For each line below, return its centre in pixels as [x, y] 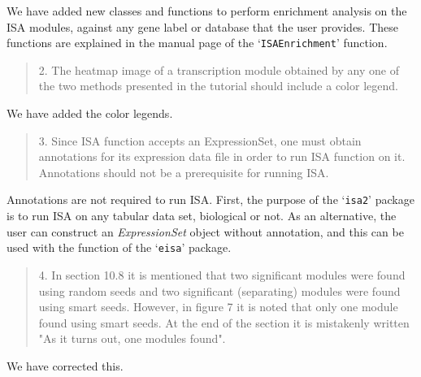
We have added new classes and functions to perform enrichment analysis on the [207, 11]
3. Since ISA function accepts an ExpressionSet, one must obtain [200, 140]
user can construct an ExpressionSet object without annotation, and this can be [205, 231]
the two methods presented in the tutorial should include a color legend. [218, 86]
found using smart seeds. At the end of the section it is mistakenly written [224, 322]
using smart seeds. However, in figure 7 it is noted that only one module [218, 307]
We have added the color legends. [90, 113]
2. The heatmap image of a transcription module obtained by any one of [219, 69]
